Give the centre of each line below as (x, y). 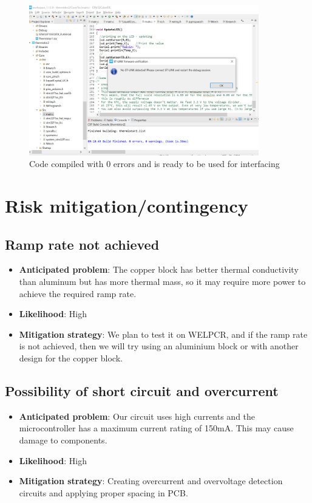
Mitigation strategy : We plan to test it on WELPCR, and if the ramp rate (163, 334)
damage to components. (63, 440)
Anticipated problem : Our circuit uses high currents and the (137, 416)
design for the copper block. (71, 358)
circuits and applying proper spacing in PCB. (103, 492)
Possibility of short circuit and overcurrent (142, 390)
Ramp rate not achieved (82, 244)
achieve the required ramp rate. (78, 293)
